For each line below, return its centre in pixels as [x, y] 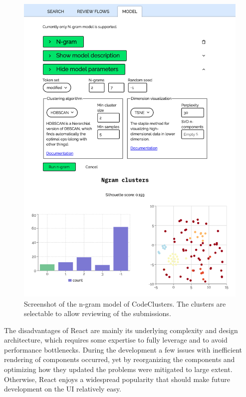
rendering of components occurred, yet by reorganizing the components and [120, 359]
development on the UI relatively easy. [63, 389]
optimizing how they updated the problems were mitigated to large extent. [118, 369]
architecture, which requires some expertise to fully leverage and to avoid [116, 340]
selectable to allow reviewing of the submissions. [98, 313]
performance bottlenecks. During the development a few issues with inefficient [123, 349]
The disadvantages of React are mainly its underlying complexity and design [121, 330]
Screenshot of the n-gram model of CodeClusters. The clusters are [125, 303]
